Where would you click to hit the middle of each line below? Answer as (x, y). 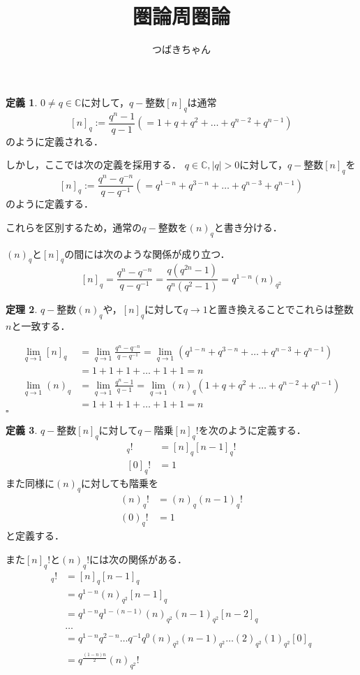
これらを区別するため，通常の (74, 227)
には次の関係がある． (138, 559)
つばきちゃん (181, 49)
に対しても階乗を (120, 482)
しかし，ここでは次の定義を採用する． (93, 165)
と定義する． (35, 536)
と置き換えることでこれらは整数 (280, 309)
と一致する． (41, 326)
